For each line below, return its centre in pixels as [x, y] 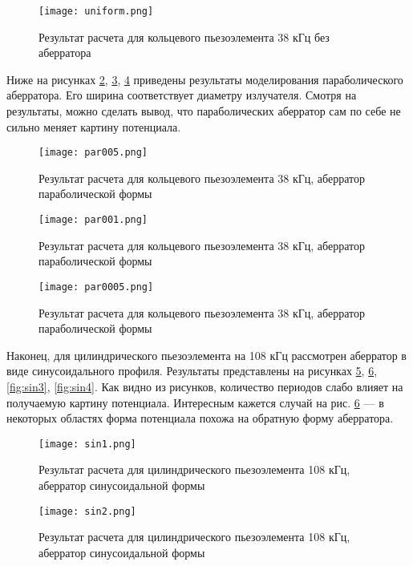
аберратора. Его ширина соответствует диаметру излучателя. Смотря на [182, 95]
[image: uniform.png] [96, 11]
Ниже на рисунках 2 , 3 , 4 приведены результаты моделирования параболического [205, 79]
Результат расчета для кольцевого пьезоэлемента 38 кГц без [184, 36]
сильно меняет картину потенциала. [94, 126]
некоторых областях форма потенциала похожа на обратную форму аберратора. [200, 418]
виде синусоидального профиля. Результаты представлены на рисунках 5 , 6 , [192, 371]
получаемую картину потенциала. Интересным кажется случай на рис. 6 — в [195, 402]
